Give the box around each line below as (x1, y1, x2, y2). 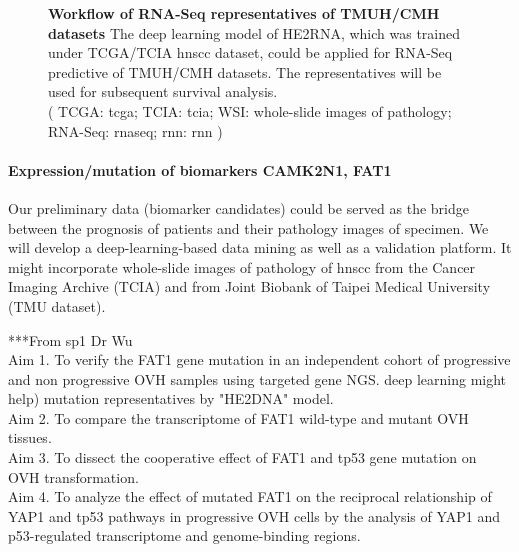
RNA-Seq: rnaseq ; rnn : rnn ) (48, 120, 223, 141)
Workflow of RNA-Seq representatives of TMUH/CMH (48, 3, 440, 23)
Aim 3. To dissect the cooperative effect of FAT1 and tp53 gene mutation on (8, 447, 477, 468)
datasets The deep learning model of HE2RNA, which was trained (48, 22, 461, 43)
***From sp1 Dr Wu (8, 329, 133, 350)
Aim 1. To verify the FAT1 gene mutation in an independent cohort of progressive (8, 349, 511, 370)
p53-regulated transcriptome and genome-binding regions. (8, 525, 361, 546)
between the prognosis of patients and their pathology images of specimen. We (8, 217, 489, 238)
